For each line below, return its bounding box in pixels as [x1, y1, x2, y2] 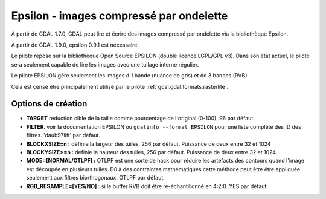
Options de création [11, 99, 88, 109]
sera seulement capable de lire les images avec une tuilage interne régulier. [11, 60, 199, 68]
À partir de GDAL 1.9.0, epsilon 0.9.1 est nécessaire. [11, 41, 139, 48]
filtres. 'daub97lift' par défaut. [26, 132, 101, 139]
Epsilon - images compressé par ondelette [11, 9, 228, 22]
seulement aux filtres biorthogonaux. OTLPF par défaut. [26, 174, 165, 181]
